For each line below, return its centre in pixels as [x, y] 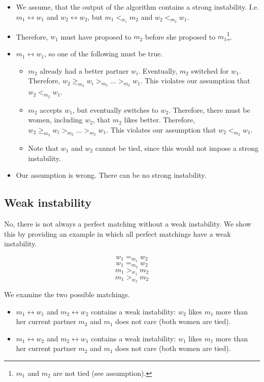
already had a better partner [84, 70]
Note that [43, 148]
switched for [210, 70]
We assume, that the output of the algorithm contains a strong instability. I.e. [137, 7]
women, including [55, 120]
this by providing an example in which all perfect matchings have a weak [118, 233]
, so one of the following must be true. [104, 54]
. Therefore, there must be [209, 109]
